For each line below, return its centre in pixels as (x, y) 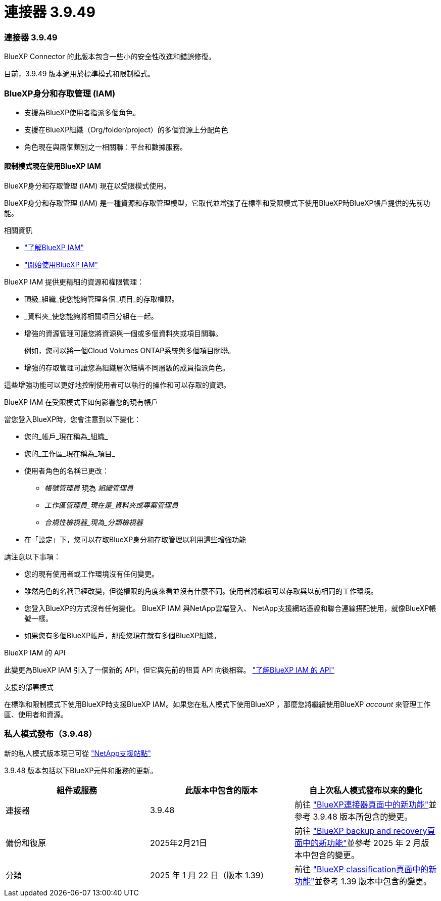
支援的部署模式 (29, 687)
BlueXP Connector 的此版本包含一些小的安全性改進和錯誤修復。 (110, 57)
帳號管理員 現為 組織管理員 (89, 488)
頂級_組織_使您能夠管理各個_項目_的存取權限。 (102, 299)
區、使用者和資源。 (36, 715)
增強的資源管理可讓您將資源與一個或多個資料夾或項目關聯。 (123, 334)
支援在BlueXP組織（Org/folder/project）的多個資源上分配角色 (126, 129)
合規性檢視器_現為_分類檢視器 (94, 523)
